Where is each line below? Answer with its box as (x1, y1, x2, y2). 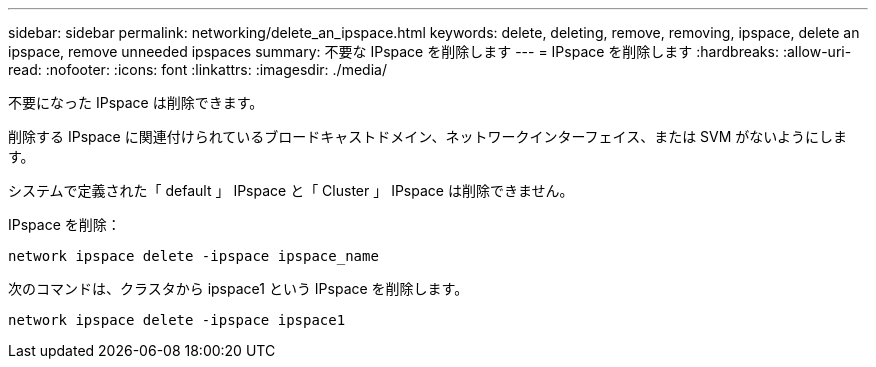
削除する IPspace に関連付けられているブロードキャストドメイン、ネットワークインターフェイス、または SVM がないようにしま (8, 128, 848, 145)
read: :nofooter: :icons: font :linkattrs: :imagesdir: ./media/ (8, 61, 387, 78)
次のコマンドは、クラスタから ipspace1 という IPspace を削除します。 (8, 280, 469, 297)
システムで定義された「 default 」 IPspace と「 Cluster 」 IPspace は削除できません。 (8, 182, 574, 199)
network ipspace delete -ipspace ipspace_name (8, 248, 379, 264)
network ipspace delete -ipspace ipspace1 (8, 312, 346, 328)
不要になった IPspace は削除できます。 (8, 94, 264, 111)
